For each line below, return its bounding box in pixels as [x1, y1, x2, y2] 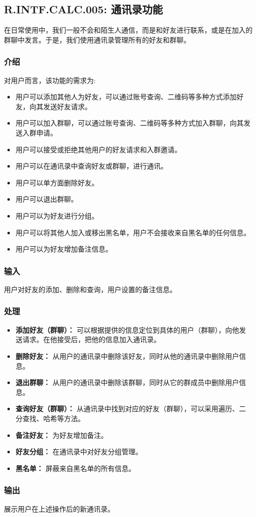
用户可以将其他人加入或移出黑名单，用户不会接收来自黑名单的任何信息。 [15, 227, 251, 237]
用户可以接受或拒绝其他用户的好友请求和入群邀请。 [15, 144, 182, 154]
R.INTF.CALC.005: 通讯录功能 [4, 1, 163, 17]
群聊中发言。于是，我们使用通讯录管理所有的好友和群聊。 [4, 34, 190, 44]
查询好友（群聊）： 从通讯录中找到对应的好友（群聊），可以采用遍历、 [15, 403, 239, 414]
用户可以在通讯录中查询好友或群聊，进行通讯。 [15, 161, 168, 171]
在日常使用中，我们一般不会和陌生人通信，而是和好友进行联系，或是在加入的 [4, 25, 253, 35]
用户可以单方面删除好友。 [15, 177, 99, 187]
